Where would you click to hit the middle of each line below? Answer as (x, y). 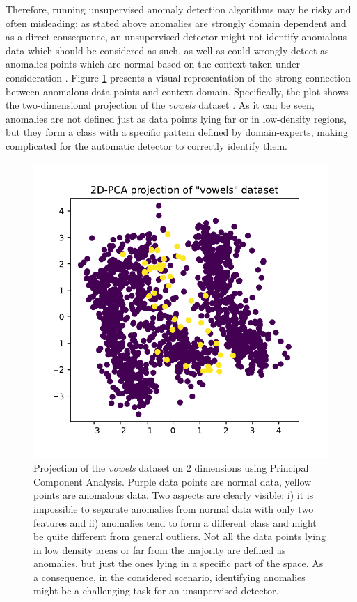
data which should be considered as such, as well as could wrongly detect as (167, 50)
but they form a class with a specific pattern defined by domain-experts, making (177, 132)
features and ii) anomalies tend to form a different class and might (175, 522)
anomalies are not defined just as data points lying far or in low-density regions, (176, 118)
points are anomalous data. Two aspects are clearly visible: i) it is (174, 495)
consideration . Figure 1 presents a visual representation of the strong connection (178, 77)
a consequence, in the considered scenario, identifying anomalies (169, 577)
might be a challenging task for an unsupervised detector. (156, 591)
